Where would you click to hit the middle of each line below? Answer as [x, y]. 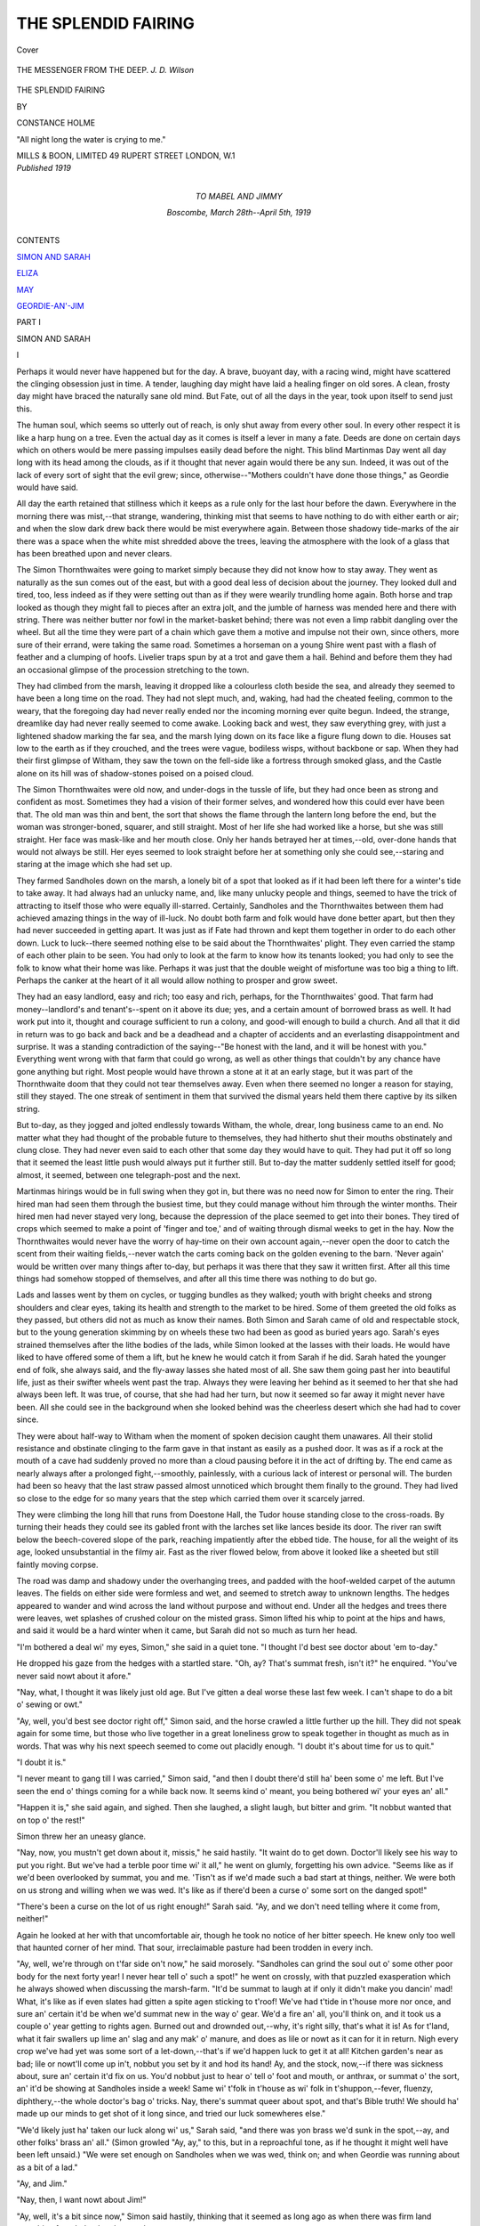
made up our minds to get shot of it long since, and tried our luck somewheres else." [171, 2114]
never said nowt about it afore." [74, 1676]
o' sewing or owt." [50, 1704]
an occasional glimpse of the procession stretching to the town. [133, 670]
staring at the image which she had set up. [94, 865]
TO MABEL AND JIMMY [239, 196]
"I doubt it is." [41, 1762]
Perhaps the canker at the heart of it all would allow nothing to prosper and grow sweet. [177, 980]
